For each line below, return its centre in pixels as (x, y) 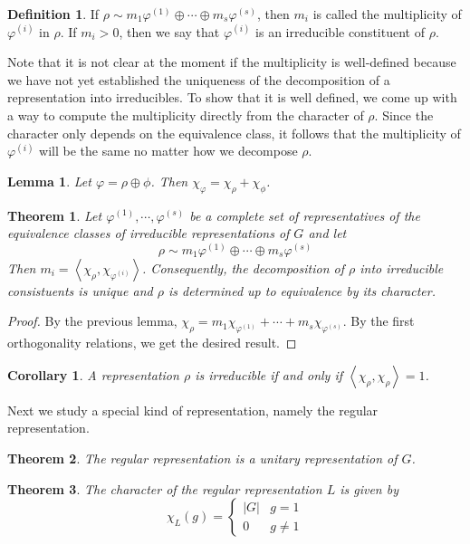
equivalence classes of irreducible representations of (149, 233)
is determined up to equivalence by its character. (302, 290)
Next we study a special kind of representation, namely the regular (193, 410)
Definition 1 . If (53, 14)
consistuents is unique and (80, 290)
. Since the (404, 115)
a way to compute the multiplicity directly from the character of (186, 115)
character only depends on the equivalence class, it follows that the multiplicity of (234, 133)
